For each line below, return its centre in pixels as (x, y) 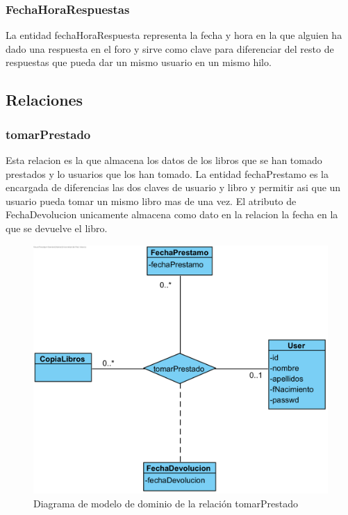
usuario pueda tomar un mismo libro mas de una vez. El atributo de (151, 201)
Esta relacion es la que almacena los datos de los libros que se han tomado (164, 160)
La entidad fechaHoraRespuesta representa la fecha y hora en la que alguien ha (174, 35)
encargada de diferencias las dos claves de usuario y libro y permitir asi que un (173, 187)
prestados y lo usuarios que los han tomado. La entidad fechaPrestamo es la (167, 173)
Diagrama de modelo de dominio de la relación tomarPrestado (166, 503)
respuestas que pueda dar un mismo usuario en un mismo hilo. (139, 62)
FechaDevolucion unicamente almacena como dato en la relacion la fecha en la (172, 214)
